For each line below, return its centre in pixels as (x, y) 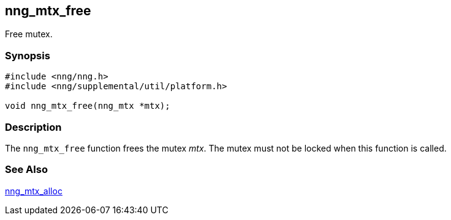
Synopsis (28, 55)
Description (33, 127)
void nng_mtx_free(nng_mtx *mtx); (88, 106)
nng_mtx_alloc (34, 191)
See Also (26, 170)
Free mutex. (29, 34)
